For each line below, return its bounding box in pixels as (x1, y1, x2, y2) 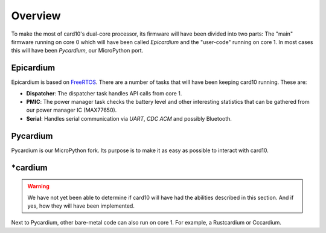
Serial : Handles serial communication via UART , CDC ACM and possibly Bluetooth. (26, 115, 232, 122)
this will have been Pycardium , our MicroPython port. (11, 47, 144, 54)
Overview (11, 9, 61, 22)
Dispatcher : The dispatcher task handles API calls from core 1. (26, 89, 182, 97)
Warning (27, 183, 50, 190)
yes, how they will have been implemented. (27, 202, 135, 209)
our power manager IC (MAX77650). (26, 106, 117, 114)
